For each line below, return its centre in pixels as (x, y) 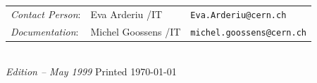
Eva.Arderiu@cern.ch (238, 15)
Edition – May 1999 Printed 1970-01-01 (91, 71)
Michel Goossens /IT (136, 31)
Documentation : (45, 31)
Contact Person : (46, 14)
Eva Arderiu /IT (126, 14)
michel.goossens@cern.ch (248, 32)
